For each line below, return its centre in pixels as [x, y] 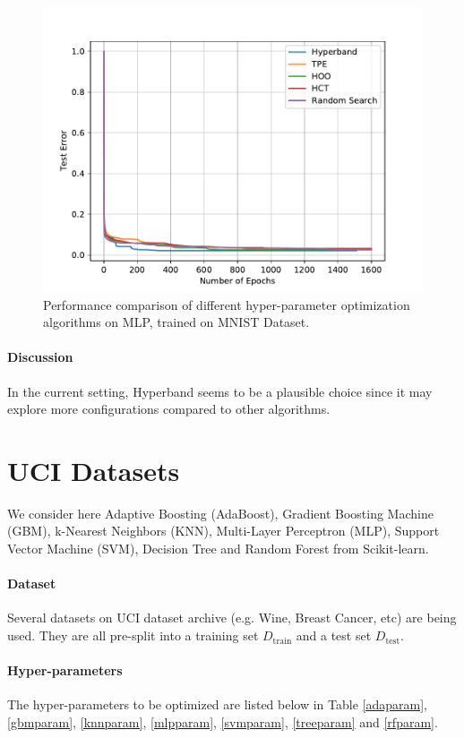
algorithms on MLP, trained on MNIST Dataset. [176, 322]
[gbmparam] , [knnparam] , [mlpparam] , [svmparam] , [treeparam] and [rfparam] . [223, 722]
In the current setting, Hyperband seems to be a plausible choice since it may [220, 391]
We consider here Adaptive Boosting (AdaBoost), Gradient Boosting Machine [220, 513]
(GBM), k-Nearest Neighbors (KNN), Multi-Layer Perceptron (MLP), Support [223, 531]
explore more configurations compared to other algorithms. [169, 409]
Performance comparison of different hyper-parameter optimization [227, 304]
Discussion [40, 357]
